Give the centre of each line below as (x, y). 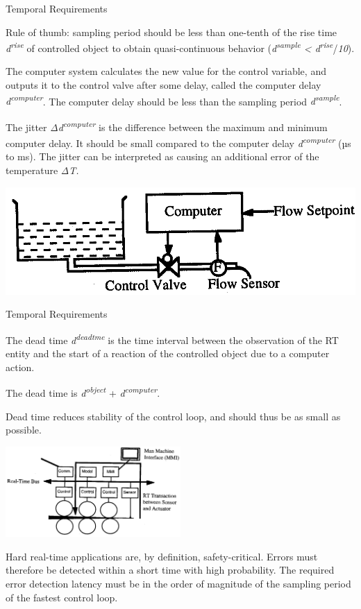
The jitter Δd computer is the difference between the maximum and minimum (167, 126)
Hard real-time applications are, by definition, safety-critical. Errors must (162, 556)
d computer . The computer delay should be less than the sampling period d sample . (174, 100)
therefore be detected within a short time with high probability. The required (170, 570)
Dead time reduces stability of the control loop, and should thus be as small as (173, 416)
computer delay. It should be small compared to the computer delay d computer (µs (178, 142)
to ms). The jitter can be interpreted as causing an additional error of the (162, 156)
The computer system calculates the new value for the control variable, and (166, 71)
